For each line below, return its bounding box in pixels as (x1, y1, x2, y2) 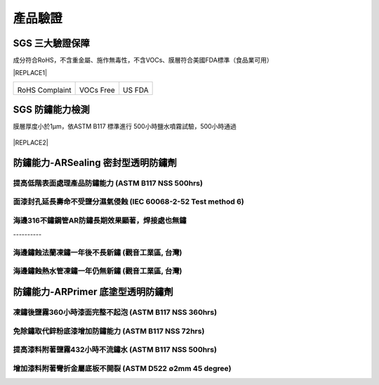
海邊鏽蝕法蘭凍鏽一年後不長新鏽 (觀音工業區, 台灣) (13, 247, 182, 257)
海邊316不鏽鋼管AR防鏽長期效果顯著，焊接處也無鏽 (13, 215, 187, 225)
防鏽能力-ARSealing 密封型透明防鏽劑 (13, 157, 177, 169)
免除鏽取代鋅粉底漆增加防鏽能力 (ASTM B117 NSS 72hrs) (13, 326, 205, 336)
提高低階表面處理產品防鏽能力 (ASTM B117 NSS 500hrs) (13, 178, 204, 188)
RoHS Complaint (17, 85, 72, 95)
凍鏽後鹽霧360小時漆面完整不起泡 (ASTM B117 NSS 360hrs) (13, 307, 218, 317)
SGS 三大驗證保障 (13, 37, 91, 49)
